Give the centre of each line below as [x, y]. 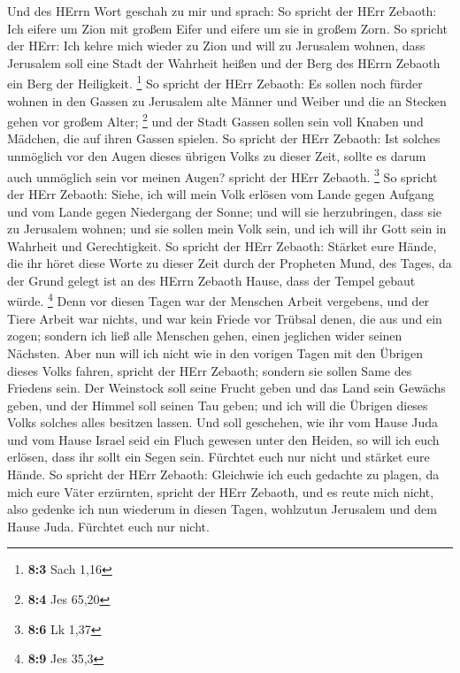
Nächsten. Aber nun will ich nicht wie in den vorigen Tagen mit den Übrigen [215, 352]
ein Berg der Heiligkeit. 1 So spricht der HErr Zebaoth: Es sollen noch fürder [215, 82]
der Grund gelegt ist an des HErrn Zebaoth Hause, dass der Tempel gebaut [211, 280]
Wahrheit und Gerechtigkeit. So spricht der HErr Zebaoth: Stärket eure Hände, [222, 245]
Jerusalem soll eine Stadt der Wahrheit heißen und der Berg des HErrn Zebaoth [224, 62]
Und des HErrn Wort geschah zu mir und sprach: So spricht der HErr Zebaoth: [222, 11]
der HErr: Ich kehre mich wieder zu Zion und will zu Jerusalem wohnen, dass [216, 46]
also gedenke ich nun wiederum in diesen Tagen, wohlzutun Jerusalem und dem [222, 509]
